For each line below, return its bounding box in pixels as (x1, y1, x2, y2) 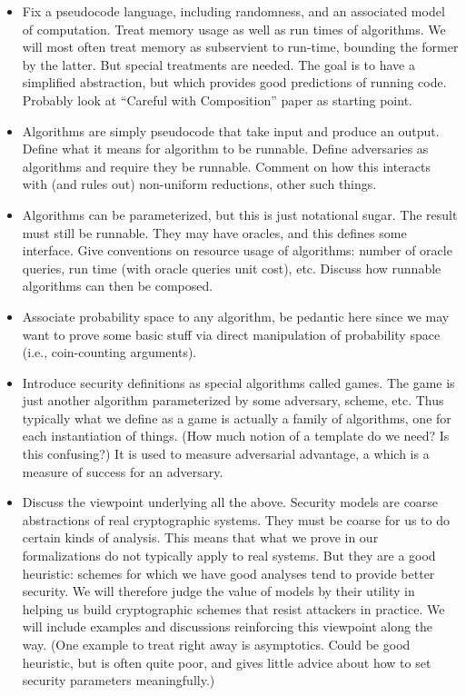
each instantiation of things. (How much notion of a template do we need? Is (22, 426, 450, 445)
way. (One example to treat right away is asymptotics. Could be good (22, 635, 411, 653)
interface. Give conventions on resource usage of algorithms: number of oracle (22, 241, 452, 260)
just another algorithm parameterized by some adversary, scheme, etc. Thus (22, 391, 444, 410)
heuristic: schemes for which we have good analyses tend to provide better (22, 563, 435, 582)
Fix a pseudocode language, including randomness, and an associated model (22, 2, 445, 20)
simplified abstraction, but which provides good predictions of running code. (22, 73, 447, 92)
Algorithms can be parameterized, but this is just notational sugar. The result (22, 204, 458, 224)
